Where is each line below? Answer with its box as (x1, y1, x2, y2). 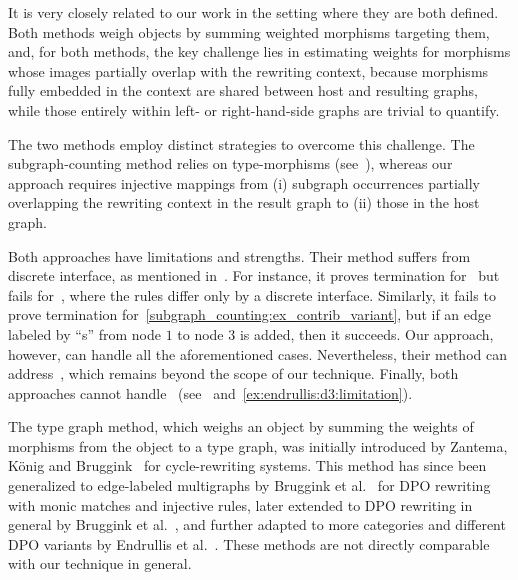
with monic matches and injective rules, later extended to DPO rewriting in (8, 494, 473, 515)
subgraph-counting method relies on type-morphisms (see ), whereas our (8, 153, 453, 174)
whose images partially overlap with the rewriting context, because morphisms (8, 60, 489, 81)
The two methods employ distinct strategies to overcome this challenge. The (8, 133, 475, 154)
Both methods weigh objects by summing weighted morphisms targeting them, (8, 21, 490, 42)
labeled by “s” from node (8, 323, 161, 344)
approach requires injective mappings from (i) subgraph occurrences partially (8, 172, 480, 193)
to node (177, 323, 224, 344)
